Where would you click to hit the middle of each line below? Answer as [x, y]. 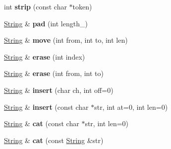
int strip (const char [35, 6]
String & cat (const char [42, 123]
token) [82, 6]
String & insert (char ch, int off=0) [59, 90]
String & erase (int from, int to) [54, 73]
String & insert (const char [46, 107]
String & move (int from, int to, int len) [66, 40]
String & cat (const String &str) [54, 140]
